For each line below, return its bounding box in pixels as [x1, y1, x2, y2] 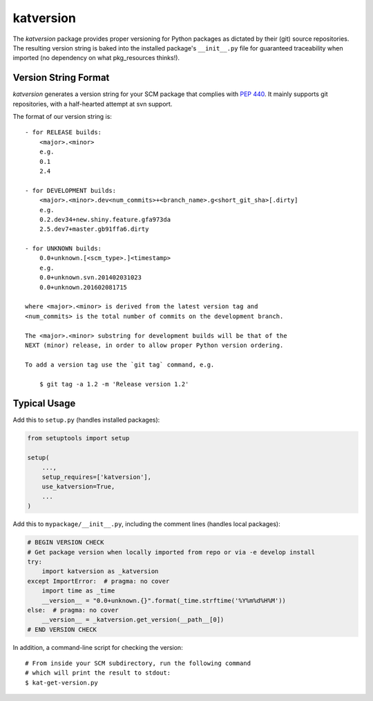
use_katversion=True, [41, 483, 115, 491]
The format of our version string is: [12, 113, 112, 121]
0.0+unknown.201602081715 [39, 283, 128, 291]
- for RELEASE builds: [25, 129, 102, 136]
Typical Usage [12, 398, 76, 409]
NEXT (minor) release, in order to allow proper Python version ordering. [25, 342, 284, 349]
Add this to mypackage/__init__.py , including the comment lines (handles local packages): [12, 520, 281, 528]
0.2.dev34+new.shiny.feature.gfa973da [39, 215, 171, 223]
